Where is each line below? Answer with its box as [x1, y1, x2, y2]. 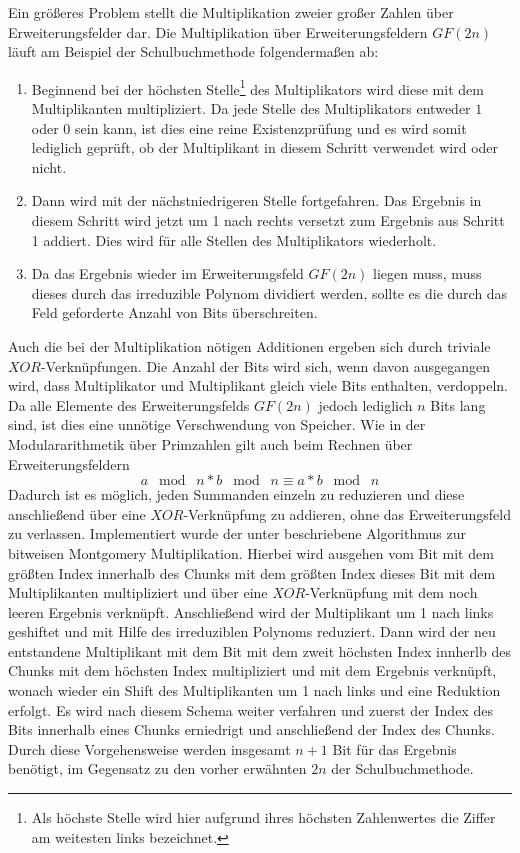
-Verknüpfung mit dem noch [305, 582, 478, 603]
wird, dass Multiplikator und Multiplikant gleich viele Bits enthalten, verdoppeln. [8, 375, 508, 396]
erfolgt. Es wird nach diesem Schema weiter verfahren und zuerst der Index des [8, 699, 493, 720]
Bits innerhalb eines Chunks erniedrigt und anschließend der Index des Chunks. [8, 719, 495, 740]
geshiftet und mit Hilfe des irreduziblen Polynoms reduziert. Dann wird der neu [8, 621, 496, 642]
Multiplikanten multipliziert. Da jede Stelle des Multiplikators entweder [31, 98, 471, 119]
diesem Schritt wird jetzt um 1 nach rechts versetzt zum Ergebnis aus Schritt [31, 210, 505, 230]
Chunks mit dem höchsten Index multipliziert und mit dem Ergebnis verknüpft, [8, 660, 497, 681]
